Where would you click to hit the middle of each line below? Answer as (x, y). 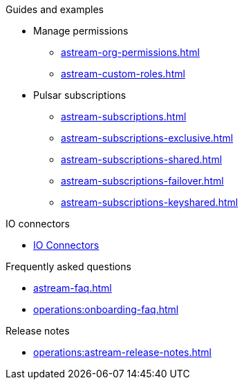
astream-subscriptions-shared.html (142, 159)
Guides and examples (55, 9)
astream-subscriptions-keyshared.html (150, 202)
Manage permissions (81, 31)
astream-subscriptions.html (124, 116)
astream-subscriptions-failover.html (142, 181)
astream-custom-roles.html (123, 74)
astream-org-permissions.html (130, 52)
